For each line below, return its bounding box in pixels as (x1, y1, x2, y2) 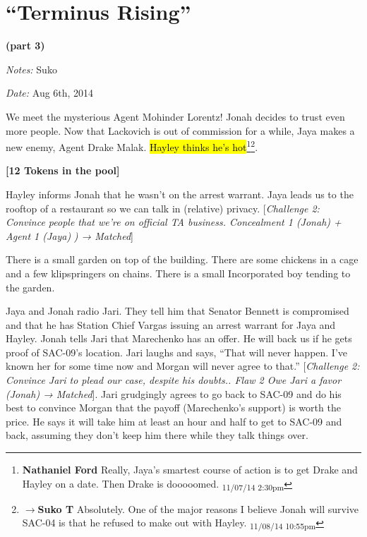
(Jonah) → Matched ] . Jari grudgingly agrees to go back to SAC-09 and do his (6, 386, 342, 401)
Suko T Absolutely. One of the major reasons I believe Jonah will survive (37, 501, 359, 516)
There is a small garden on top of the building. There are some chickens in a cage (6, 252, 359, 267)
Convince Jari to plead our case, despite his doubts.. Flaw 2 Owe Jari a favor (6, 373, 342, 387)
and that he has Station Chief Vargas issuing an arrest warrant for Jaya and (6, 317, 336, 332)
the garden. (6, 279, 55, 294)
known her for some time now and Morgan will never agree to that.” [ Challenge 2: (6, 358, 360, 373)
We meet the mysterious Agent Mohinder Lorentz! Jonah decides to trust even (6, 109, 345, 123)
